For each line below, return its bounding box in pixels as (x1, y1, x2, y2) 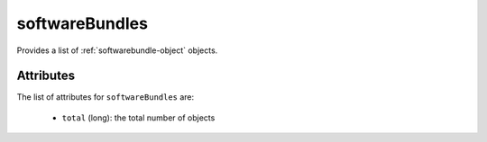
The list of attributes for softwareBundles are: (16, 92, 195, 102)
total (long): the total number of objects (61, 112, 216, 123)
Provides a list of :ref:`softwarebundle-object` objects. (16, 45, 218, 56)
